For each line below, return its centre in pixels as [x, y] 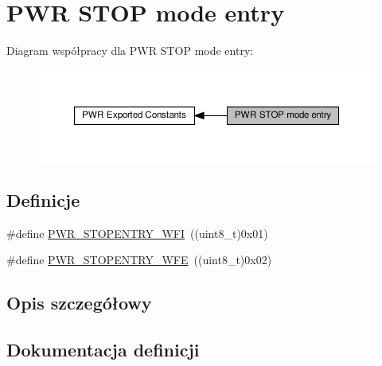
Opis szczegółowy [79, 303]
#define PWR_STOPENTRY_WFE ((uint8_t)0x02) [139, 260]
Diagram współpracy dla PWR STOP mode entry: [130, 51]
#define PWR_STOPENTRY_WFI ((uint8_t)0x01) [137, 233]
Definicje [43, 199]
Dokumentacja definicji [103, 350]
